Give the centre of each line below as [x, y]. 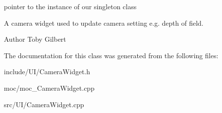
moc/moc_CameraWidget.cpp [49, 88]
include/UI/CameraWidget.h [47, 72]
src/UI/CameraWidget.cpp [44, 104]
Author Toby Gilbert [35, 39]
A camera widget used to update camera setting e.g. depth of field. [104, 23]
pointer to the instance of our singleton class [70, 6]
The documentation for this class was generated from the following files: [111, 55]
